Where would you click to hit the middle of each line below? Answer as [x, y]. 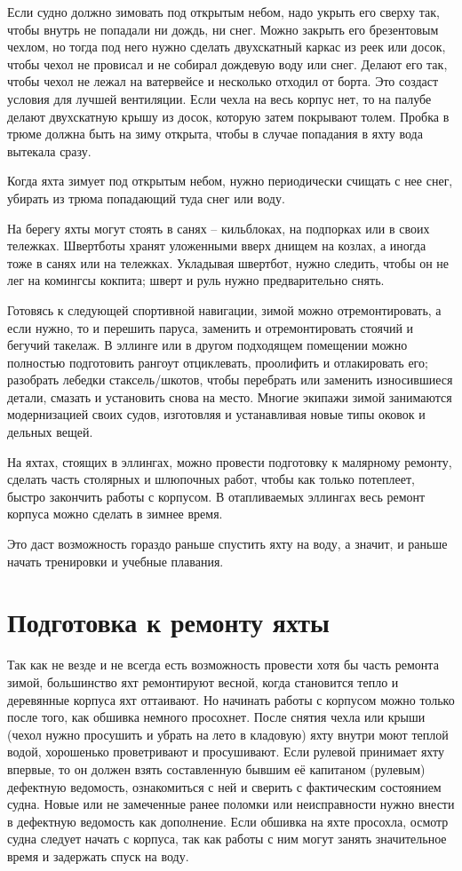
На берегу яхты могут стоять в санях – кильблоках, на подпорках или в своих [219, 228]
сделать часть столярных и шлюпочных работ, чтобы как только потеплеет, [211, 479]
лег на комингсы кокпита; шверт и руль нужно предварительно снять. [196, 280]
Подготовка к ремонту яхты [168, 622]
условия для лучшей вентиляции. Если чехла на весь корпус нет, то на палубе [219, 98]
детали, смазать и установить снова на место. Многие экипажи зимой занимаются [230, 396]
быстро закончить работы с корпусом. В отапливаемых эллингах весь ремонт [216, 496]
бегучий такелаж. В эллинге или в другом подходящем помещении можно [207, 345]
